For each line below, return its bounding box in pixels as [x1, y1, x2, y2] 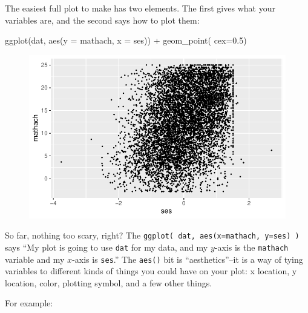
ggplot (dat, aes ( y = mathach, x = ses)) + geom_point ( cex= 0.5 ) [5, 34, 247, 47]
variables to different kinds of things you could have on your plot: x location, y [5, 265, 297, 277]
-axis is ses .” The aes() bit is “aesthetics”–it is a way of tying [72, 252, 303, 265]
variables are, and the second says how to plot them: [5, 13, 200, 26]
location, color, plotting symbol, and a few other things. [5, 276, 212, 289]
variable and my [5, 252, 65, 265]
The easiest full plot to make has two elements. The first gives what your [5, 2, 275, 14]
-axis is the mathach [214, 240, 289, 253]
